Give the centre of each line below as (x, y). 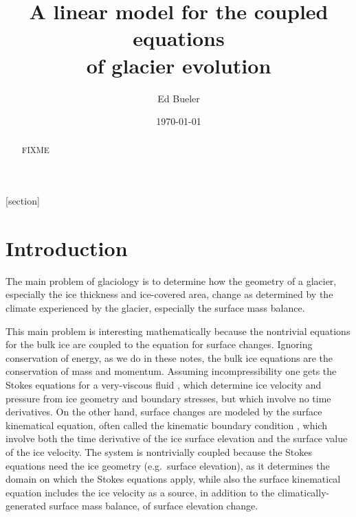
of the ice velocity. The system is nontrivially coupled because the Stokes (159, 451)
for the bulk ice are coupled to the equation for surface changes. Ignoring (159, 344)
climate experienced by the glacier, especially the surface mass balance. (155, 308)
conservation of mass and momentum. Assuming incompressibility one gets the (171, 371)
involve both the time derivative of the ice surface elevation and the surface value (177, 438)
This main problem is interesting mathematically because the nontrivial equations (178, 331)
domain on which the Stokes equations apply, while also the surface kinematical (173, 479)
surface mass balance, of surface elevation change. (154, 506)
